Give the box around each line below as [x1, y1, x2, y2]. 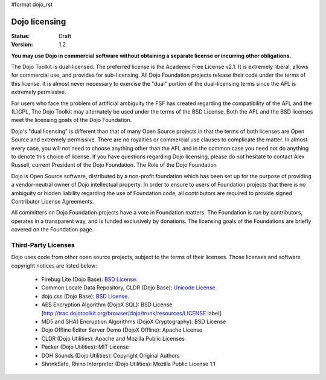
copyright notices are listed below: [11, 262, 97, 269]
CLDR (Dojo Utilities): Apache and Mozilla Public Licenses [41, 335, 185, 342]
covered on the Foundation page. [11, 226, 94, 233]
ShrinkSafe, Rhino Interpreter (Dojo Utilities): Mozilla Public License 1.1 [41, 360, 216, 367]
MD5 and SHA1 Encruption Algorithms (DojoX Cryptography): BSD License [41, 318, 226, 325]
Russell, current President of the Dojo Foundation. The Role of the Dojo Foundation [11, 161, 217, 169]
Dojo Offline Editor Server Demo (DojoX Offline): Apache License [41, 326, 202, 333]
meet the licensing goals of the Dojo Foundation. [11, 117, 132, 124]
